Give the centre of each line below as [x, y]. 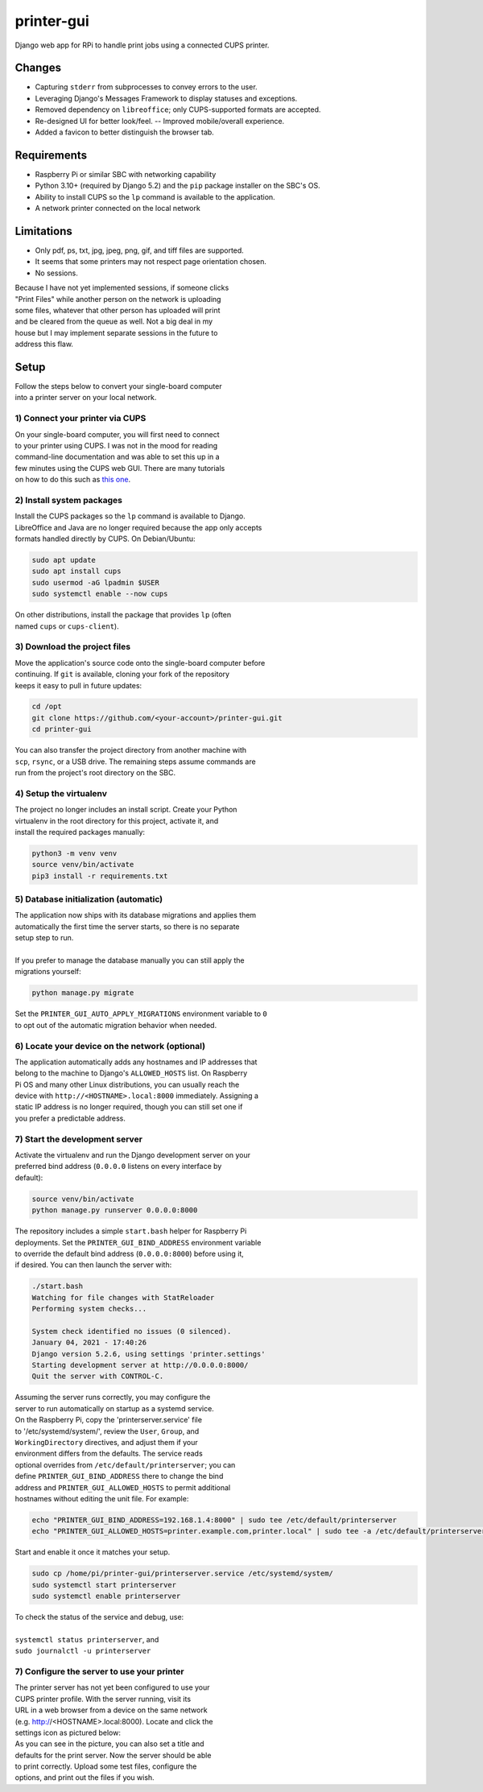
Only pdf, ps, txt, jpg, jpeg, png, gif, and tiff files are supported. [140, 250]
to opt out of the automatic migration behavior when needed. [116, 1025]
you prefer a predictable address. [70, 1118]
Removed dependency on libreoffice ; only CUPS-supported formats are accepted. [178, 109]
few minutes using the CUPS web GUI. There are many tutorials [120, 468]
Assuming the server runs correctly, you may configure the [113, 1398]
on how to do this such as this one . [73, 480]
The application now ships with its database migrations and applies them [136, 915]
